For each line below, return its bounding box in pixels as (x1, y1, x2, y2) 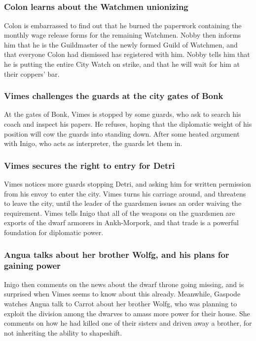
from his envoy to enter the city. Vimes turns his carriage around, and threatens (4, 188, 246, 198)
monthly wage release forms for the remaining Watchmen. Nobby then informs (4, 30, 241, 40)
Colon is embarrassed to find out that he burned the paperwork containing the (4, 20, 242, 30)
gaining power (4, 259, 61, 272)
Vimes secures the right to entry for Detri (4, 159, 175, 171)
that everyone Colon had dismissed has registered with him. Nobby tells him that (4, 49, 250, 59)
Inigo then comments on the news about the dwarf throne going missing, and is (4, 279, 244, 289)
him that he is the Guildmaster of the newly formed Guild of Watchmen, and (4, 39, 238, 49)
